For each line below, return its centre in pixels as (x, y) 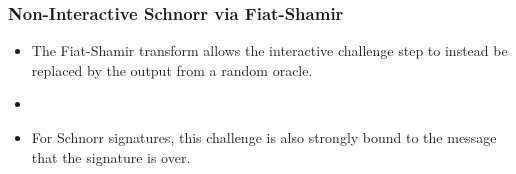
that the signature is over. (111, 156)
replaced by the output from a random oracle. (172, 69)
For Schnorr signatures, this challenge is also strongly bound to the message (264, 137)
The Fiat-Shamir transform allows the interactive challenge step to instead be (269, 50)
